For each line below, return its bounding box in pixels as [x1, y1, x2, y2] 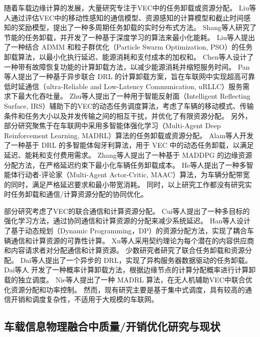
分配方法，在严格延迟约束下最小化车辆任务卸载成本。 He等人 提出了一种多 [4, 159, 246, 170]
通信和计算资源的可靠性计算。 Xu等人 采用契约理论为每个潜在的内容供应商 [11, 235, 254, 245]
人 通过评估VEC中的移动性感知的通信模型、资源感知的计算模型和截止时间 [4, 12, 244, 23]
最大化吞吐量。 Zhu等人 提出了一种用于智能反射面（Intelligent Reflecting [18, 91, 250, 101]
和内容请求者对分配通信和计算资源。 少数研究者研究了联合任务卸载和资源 [4, 245, 245, 255]
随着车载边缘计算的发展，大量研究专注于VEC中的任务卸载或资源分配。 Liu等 [4, 3, 256, 13]
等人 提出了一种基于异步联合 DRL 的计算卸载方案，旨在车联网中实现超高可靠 [4, 71, 255, 82]
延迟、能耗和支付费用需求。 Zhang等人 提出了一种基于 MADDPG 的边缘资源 [4, 149, 252, 160]
